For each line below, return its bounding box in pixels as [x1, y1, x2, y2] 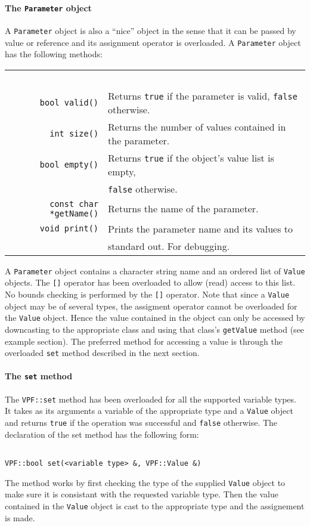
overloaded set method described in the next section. [5, 346, 200, 359]
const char [49, 199, 99, 209]
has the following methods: [5, 48, 103, 60]
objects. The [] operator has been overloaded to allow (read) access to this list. [5, 276, 296, 289]
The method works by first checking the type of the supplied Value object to [5, 476, 286, 488]
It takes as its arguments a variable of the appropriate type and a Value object [5, 404, 293, 417]
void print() [39, 224, 99, 234]
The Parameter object [5, 1, 92, 14]
